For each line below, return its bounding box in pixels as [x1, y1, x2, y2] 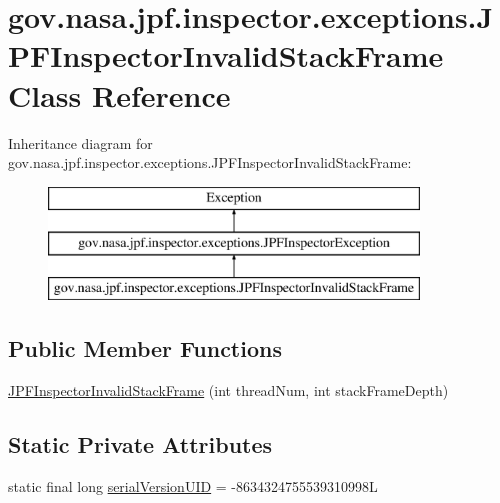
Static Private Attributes [8, 428, 273, 459]
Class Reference [8, 74, 231, 115]
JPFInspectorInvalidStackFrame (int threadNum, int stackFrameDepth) [8, 379, 449, 400]
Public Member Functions [8, 333, 282, 364]
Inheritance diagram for [8, 132, 153, 153]
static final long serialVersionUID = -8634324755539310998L [8, 475, 378, 496]
